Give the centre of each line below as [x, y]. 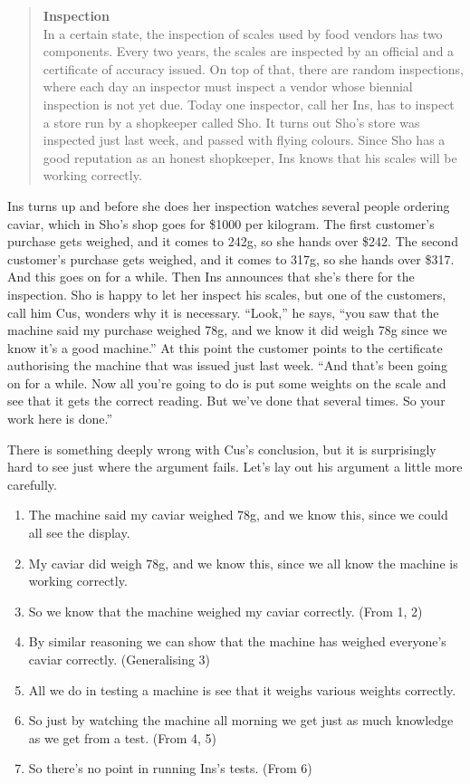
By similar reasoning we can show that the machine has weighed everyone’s [237, 641]
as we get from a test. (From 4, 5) [123, 737]
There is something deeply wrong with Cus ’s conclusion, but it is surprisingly [222, 449]
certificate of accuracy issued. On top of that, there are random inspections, [253, 68]
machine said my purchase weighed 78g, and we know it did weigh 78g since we [227, 330]
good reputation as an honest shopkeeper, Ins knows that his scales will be [250, 157]
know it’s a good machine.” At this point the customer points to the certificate [225, 347]
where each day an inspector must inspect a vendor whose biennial [228, 86]
